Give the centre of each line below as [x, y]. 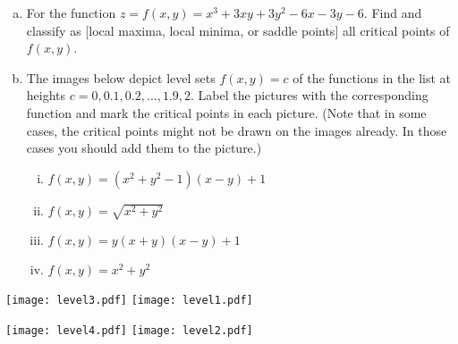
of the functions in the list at [372, 77]
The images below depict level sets [121, 77]
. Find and [393, 13]
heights [46, 95]
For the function [71, 13]
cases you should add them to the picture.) [144, 148]
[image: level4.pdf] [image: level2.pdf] [129, 331]
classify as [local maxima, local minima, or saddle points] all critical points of [238, 30]
